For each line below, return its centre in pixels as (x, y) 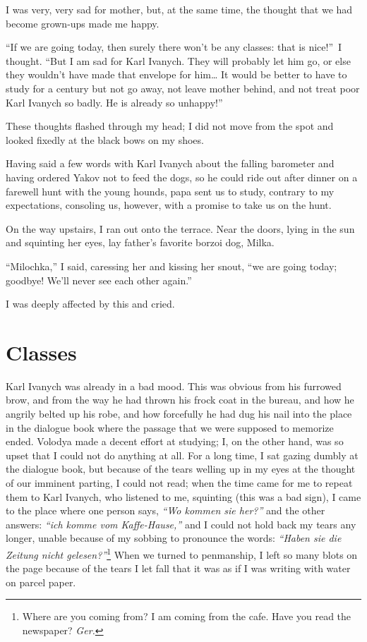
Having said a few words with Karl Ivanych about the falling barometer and (170, 163)
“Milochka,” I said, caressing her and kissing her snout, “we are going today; (172, 266)
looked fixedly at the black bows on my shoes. (105, 139)
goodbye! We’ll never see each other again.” (99, 280)
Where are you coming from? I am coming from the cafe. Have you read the (187, 616)
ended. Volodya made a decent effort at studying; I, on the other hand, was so (175, 441)
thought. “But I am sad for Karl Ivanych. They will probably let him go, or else (178, 60)
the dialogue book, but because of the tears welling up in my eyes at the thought (181, 469)
